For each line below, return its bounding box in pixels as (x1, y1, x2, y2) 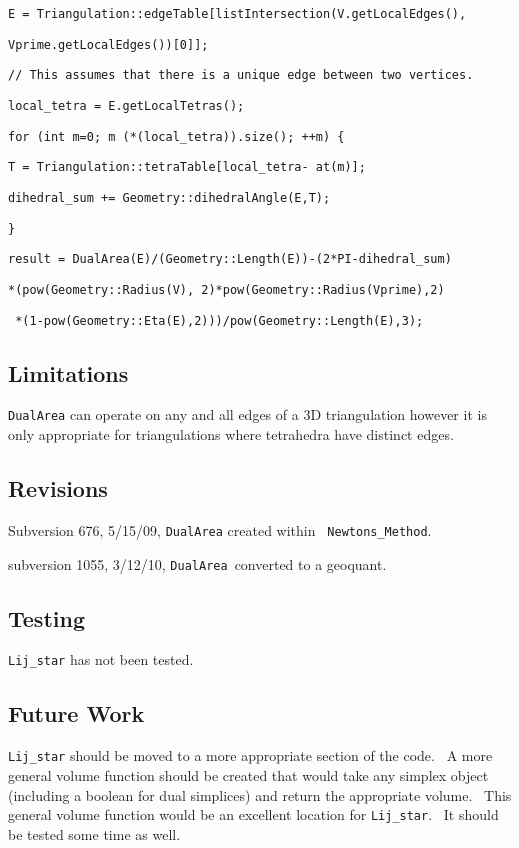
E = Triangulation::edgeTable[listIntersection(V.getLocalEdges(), (8, 7, 467, 21)
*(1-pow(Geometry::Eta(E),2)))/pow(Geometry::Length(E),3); (15, 313, 424, 328)
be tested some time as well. (8, 823, 181, 844)
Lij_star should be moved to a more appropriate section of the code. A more (8, 745, 493, 766)
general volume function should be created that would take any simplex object (8, 764, 489, 785)
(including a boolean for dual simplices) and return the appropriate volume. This (8, 784, 512, 805)
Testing (8, 602, 85, 633)
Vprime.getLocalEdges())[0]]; (8, 37, 209, 52)
